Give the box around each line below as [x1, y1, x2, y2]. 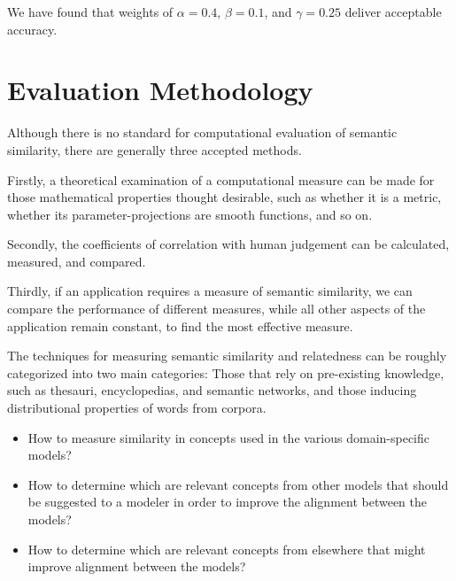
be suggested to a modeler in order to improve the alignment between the [27, 492, 428, 511]
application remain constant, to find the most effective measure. [7, 316, 353, 335]
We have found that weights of [7, 3, 174, 20]
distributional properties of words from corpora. [7, 399, 267, 417]
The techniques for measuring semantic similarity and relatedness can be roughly [7, 346, 447, 365]
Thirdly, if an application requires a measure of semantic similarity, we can [7, 282, 413, 300]
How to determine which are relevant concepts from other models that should [27, 475, 449, 493]
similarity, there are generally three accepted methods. [7, 140, 302, 159]
